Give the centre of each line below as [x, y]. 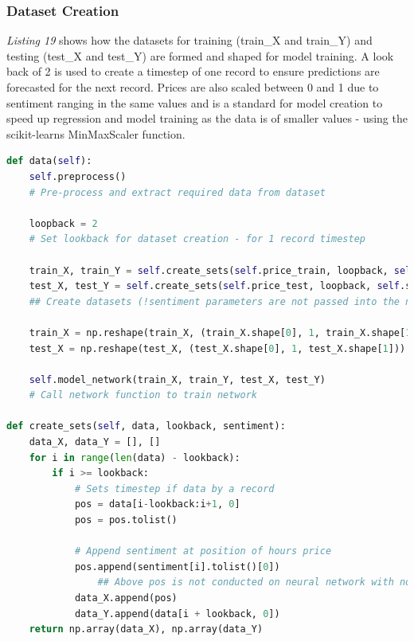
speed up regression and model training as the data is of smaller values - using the [207, 118]
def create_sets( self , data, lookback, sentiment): [146, 426]
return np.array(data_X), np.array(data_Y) [146, 629]
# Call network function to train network [143, 395]
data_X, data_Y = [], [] [95, 442]
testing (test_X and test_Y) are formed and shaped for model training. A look [200, 55]
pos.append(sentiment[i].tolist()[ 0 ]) [177, 567]
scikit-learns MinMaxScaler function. [96, 133]
